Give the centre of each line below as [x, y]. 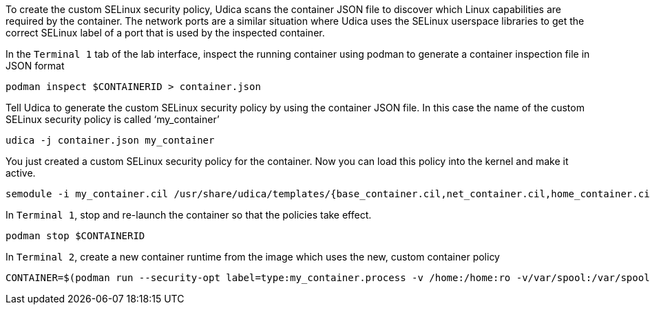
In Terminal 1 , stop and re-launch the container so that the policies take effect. [189, 215]
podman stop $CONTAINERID [75, 236]
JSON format [35, 66]
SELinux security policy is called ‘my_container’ [113, 119]
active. [21, 173]
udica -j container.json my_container [110, 140]
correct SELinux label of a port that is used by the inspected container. [165, 33]
